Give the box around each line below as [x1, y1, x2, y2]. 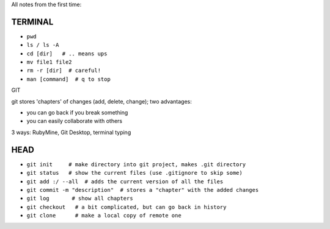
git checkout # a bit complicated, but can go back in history [26, 203, 227, 210]
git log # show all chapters [26, 195, 134, 202]
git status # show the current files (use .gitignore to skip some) [26, 169, 243, 177]
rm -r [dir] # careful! [26, 67, 101, 74]
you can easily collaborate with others [26, 118, 123, 125]
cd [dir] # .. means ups [26, 50, 108, 57]
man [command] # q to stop [26, 76, 111, 82]
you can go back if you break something [26, 109, 128, 116]
